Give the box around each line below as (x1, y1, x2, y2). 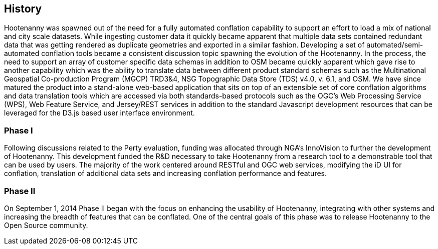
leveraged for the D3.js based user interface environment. (4, 108, 195, 117)
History (4, 2, 42, 15)
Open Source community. (4, 220, 88, 229)
